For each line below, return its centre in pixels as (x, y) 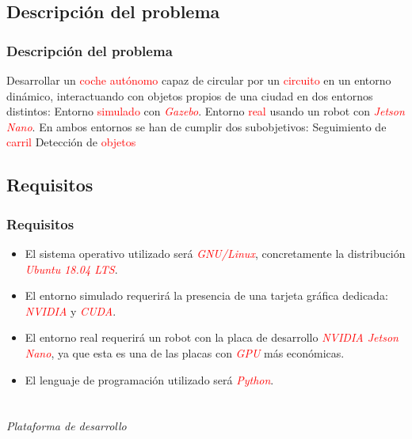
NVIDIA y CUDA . (71, 310)
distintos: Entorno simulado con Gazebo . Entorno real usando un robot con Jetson (206, 111)
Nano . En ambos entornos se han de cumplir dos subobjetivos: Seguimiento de (196, 126)
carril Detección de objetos (71, 142)
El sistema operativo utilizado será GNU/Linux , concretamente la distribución (215, 253)
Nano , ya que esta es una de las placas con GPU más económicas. (185, 352)
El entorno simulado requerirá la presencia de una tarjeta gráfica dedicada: (206, 295)
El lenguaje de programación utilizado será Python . (149, 379)
